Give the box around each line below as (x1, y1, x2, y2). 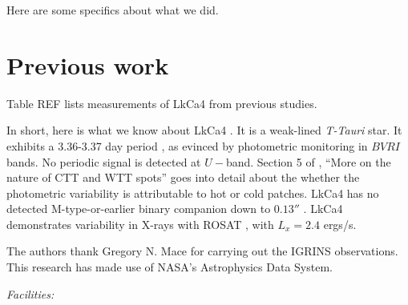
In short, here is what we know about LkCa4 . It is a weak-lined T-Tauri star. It (6, 122, 402, 138)
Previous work (6, 48, 169, 81)
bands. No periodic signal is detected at (6, 153, 201, 170)
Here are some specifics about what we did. (6, 2, 219, 18)
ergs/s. (323, 215, 357, 232)
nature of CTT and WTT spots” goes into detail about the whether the (6, 169, 360, 186)
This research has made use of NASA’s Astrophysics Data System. (6, 259, 333, 275)
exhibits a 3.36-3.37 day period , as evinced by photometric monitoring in (6, 137, 368, 154)
